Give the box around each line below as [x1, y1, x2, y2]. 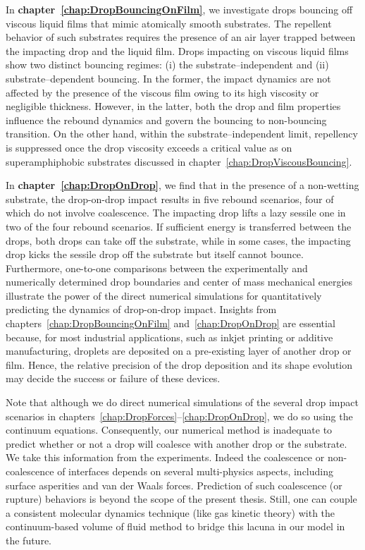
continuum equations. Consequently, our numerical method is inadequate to [6, 422, 333, 437]
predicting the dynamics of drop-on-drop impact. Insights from [6, 302, 277, 317]
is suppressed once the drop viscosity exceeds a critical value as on [6, 140, 292, 154]
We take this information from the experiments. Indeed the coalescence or [6, 450, 325, 465]
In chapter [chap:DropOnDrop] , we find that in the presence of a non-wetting [6, 178, 359, 192]
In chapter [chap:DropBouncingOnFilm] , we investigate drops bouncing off [6, 2, 353, 16]
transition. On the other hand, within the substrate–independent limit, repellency [6, 126, 358, 141]
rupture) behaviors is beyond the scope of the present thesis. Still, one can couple [6, 491, 357, 506]
